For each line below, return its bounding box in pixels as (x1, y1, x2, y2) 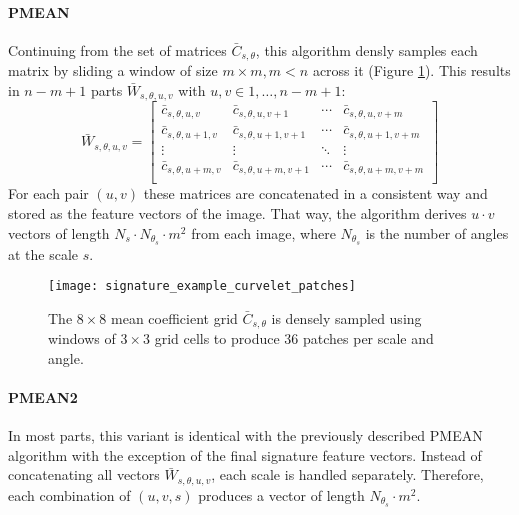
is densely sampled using (271, 307, 422, 328)
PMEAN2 (8, 387, 78, 408)
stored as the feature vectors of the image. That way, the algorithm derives (8, 203, 467, 224)
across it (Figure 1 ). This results (312, 60, 511, 81)
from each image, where (191, 222, 336, 243)
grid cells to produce (154, 328, 280, 349)
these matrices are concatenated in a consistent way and (143, 183, 488, 204)
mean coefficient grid (111, 307, 238, 328)
